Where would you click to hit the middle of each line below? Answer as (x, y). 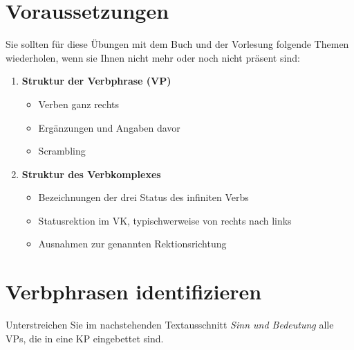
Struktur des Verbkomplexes (91, 174)
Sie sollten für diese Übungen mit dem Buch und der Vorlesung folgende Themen (177, 44)
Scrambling (62, 151)
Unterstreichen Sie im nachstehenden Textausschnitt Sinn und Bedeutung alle (170, 325)
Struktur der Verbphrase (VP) (96, 81)
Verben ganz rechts (79, 104)
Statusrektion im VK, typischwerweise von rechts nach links (165, 220)
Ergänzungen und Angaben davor (109, 127)
